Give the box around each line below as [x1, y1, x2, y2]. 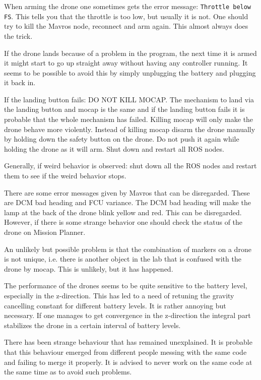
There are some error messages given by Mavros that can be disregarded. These [4, 187, 250, 198]
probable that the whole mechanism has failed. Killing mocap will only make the [4, 114, 253, 124]
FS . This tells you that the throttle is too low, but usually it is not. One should [4, 11, 248, 21]
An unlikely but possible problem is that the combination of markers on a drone [4, 243, 251, 254]
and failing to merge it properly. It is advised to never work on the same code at [4, 356, 252, 367]
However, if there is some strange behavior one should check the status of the [4, 217, 243, 227]
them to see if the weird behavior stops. [4, 170, 126, 181]
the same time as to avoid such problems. [4, 366, 132, 377]
